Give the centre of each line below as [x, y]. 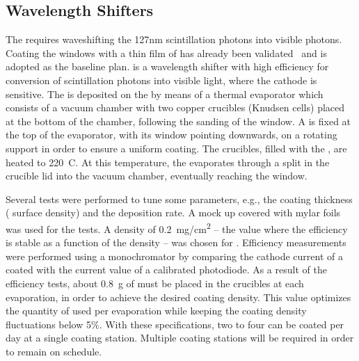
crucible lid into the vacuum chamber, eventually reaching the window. [157, 176]
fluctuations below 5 [48, 324]
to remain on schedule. [54, 351]
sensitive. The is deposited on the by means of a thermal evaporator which [165, 94]
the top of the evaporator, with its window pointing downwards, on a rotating [171, 135]
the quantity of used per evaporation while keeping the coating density [156, 311]
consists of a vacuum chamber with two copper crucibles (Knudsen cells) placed [175, 107]
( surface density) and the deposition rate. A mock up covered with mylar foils [173, 212]
